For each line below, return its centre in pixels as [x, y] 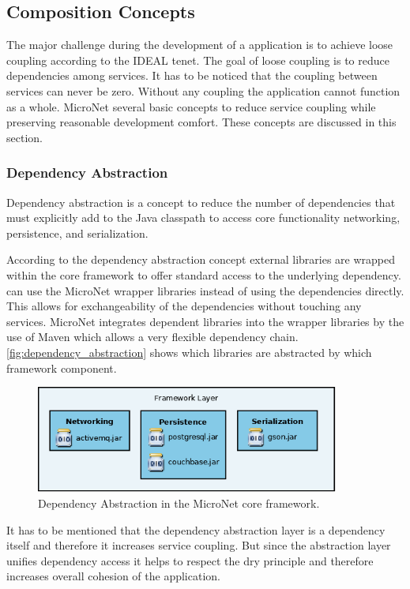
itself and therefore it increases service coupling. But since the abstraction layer [199, 545]
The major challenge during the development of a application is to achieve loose [200, 45]
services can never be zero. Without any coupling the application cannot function [203, 90]
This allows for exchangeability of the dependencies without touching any [184, 306]
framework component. [62, 368]
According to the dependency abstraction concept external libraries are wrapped [201, 259]
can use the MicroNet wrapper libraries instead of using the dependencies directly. [205, 290]
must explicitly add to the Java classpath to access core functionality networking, [203, 218]
